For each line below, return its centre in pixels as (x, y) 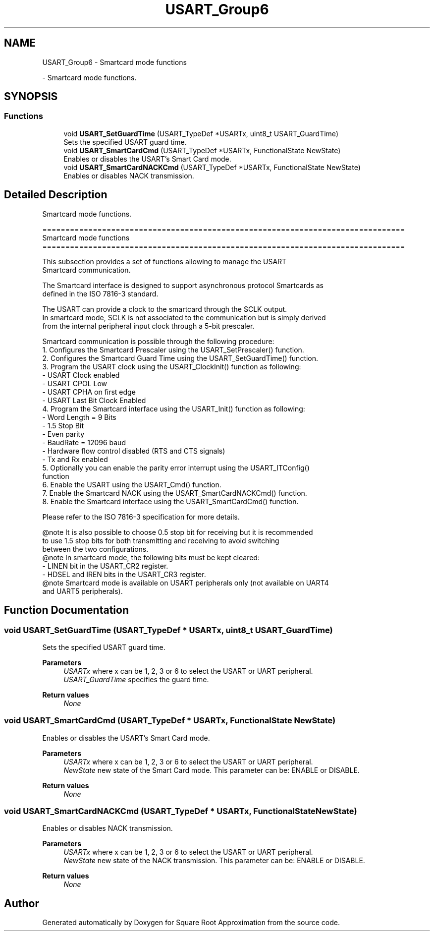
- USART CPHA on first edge (89, 392)
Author (22, 903)
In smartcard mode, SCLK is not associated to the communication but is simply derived (184, 317)
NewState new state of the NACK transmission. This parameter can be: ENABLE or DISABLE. (214, 861)
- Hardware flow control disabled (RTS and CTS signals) (134, 451)
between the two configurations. (95, 549)
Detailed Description (56, 195)
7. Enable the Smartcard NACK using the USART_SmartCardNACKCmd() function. (175, 493)
